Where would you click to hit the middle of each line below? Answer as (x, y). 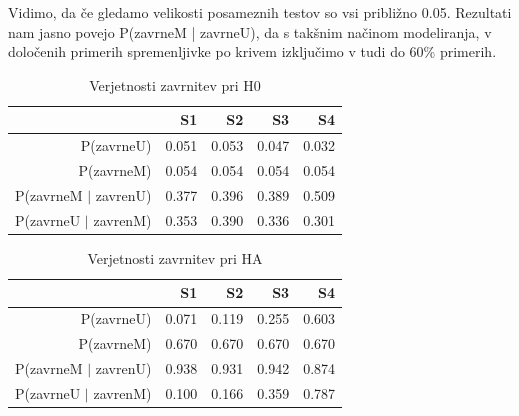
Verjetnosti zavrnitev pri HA (175, 257)
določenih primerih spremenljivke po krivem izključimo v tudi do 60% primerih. (252, 51)
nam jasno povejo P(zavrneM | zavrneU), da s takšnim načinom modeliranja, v (250, 31)
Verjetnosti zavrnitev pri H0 (175, 84)
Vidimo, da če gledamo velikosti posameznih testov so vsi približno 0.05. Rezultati (260, 12)
